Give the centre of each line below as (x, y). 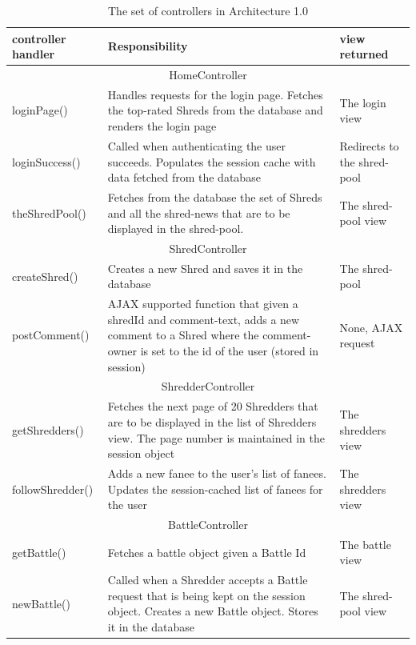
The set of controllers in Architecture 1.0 (208, 10)
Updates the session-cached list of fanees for (215, 489)
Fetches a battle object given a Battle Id (207, 552)
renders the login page (162, 126)
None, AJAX (371, 327)
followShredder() (53, 489)
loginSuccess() (46, 161)
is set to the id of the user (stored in (230, 351)
